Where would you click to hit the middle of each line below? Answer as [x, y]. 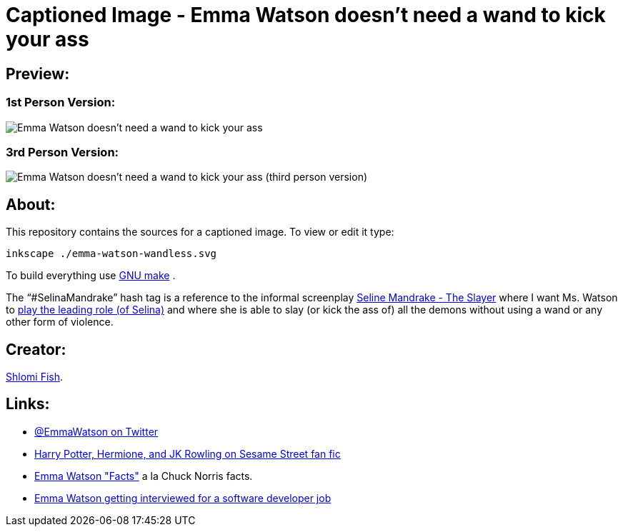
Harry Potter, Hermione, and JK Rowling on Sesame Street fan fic [188, 453]
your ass [48, 39]
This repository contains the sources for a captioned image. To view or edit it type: [200, 232]
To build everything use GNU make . [91, 276]
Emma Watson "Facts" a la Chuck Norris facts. [144, 476]
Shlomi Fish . [35, 376]
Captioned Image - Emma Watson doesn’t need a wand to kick [306, 15]
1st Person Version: [61, 102]
